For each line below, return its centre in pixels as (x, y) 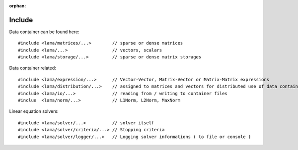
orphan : (18, 6)
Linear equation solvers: (34, 111)
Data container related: (33, 68)
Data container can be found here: (44, 32)
